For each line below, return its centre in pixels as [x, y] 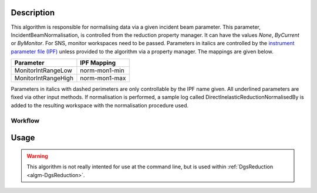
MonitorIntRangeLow [43, 70]
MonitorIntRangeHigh [44, 78]
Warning [37, 156]
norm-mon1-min [102, 70]
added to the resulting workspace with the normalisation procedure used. [100, 105]
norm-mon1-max [103, 78]
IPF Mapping [98, 63]
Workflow [25, 120]
